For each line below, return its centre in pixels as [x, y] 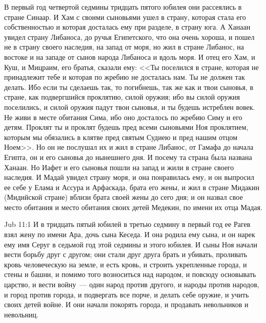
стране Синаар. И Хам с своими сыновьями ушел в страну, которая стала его [125, 17]
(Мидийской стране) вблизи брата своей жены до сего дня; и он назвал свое [124, 197]
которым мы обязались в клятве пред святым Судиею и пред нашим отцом [121, 137]
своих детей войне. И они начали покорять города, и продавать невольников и [126, 304]
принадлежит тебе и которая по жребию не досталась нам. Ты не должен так [125, 77]
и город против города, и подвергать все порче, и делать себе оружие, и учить [127, 294]
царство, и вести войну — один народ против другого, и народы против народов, [132, 284]
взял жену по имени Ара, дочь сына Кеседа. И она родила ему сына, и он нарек [130, 234]
